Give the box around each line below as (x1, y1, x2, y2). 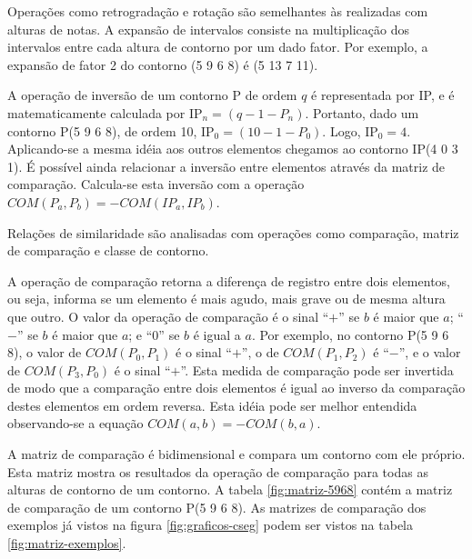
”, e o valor (398, 343, 461, 362)
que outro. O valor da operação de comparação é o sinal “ (7, 306, 329, 325)
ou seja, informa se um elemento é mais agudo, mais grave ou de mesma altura (7, 289, 446, 308)
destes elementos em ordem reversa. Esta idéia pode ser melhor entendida (7, 395, 417, 414)
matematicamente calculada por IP (7, 103, 203, 122)
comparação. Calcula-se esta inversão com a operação (7, 175, 305, 194)
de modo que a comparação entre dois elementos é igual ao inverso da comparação (7, 378, 466, 397)
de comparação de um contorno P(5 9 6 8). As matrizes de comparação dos (7, 497, 427, 516)
